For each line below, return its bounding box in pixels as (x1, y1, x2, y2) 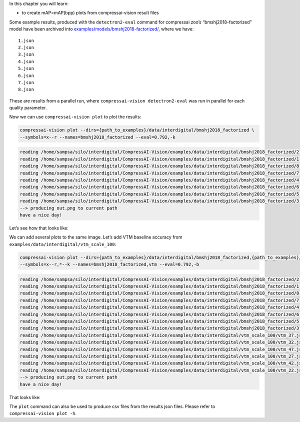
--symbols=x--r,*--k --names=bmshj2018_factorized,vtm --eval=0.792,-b (19, 261, 199, 267)
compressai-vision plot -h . (9, 410, 77, 416)
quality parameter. (9, 105, 47, 111)
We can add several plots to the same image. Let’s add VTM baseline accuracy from (9, 234, 182, 240)
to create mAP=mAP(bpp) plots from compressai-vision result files (21, 10, 159, 16)
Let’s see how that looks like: (9, 225, 68, 231)
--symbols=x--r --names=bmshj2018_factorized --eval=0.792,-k (19, 134, 175, 140)
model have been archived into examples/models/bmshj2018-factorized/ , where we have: (9, 26, 194, 32)
